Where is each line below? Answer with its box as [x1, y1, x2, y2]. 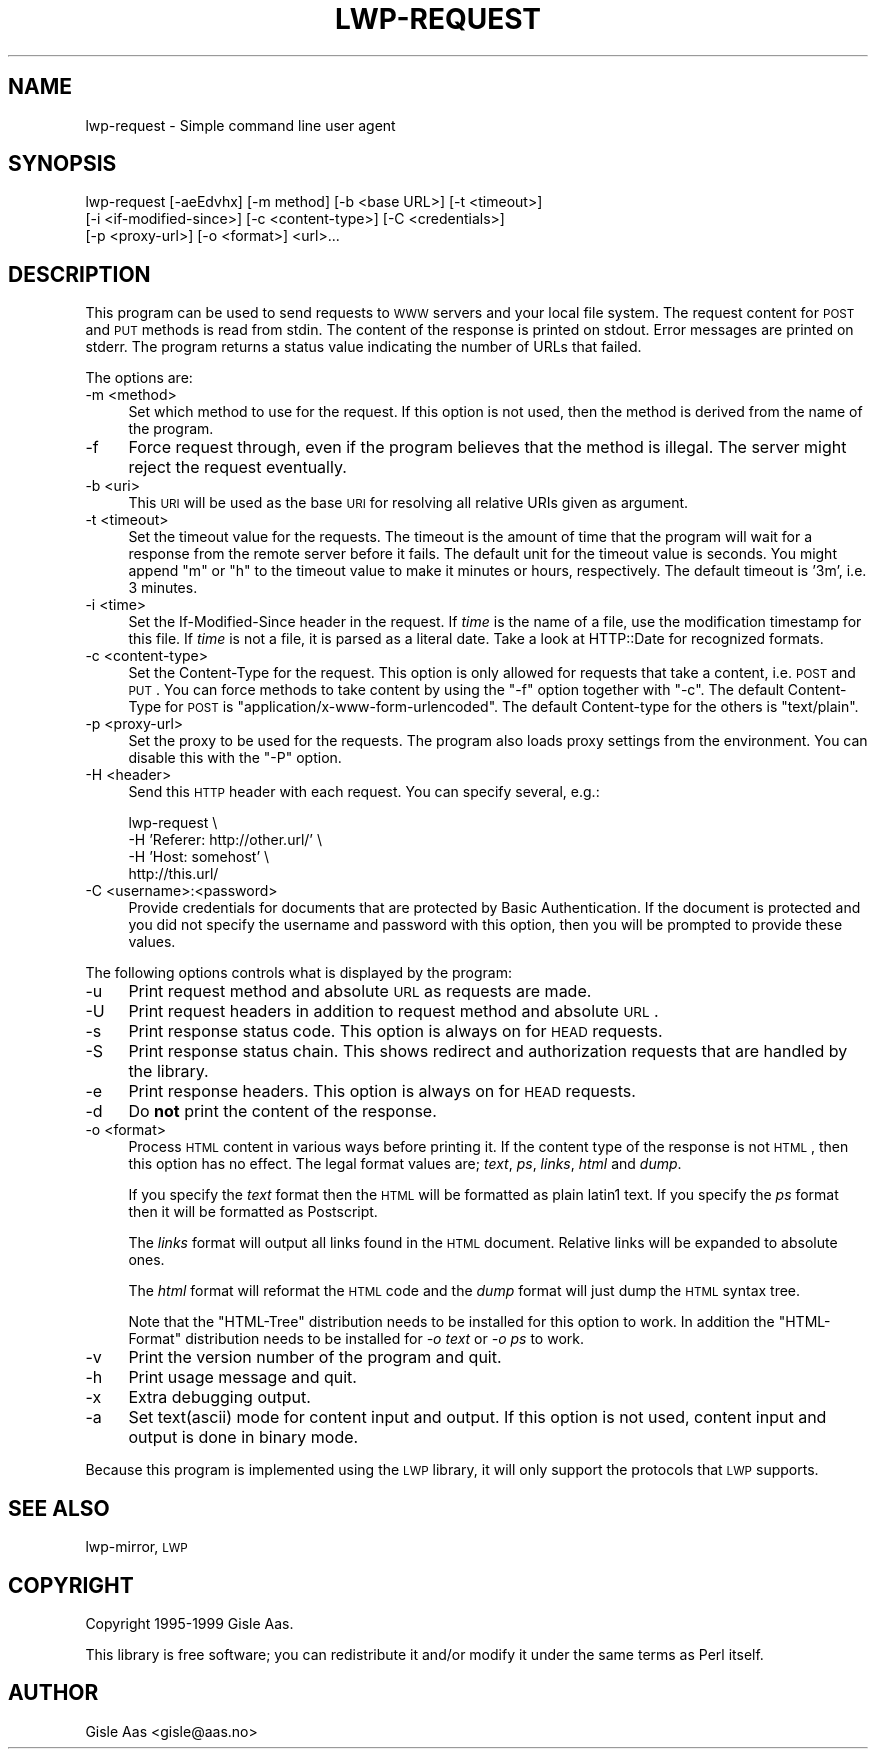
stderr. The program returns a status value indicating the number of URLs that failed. [85, 338, 642, 356]
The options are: [85, 369, 193, 387]
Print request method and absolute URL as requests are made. [128, 981, 592, 1002]
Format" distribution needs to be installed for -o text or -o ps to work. [128, 1330, 584, 1348]
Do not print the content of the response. [128, 1101, 437, 1122]
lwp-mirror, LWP [85, 1538, 188, 1556]
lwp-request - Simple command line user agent [85, 116, 396, 134]
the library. [128, 1061, 209, 1082]
